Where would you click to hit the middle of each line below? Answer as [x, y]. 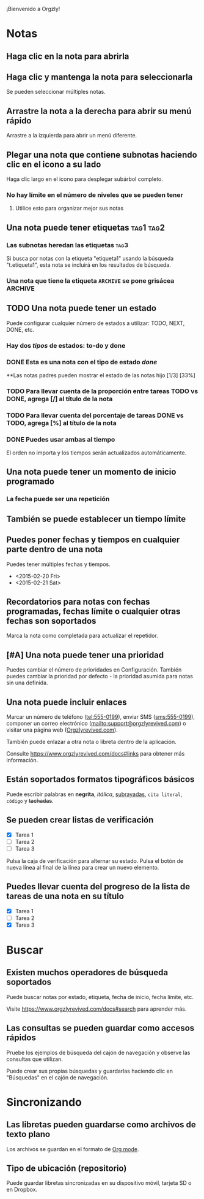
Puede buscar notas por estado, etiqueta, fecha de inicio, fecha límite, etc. [100, 997]
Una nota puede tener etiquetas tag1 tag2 [86, 227]
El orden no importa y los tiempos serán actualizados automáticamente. [97, 453]
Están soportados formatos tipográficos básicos [100, 779]
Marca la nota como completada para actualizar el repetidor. [82, 636]
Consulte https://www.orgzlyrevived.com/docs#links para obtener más [96, 754]
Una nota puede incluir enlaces [67, 702]
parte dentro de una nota [54, 549]
